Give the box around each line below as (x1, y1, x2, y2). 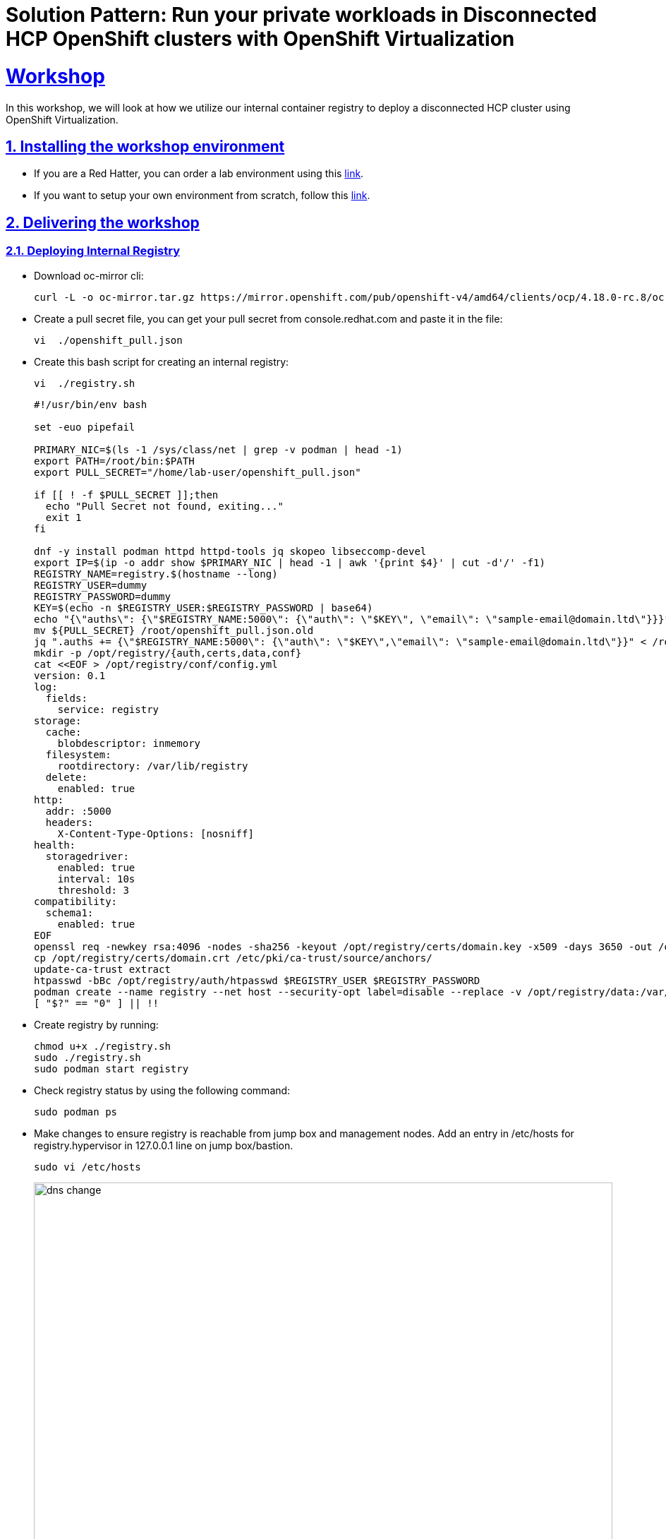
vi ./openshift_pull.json (34, 334, 183, 346)
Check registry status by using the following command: (34, 1084, 291, 1096)
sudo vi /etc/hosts (34, 1161, 141, 1173)
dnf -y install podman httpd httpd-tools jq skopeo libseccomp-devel (34, 545, 427, 557)
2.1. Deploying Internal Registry (6, 244, 181, 258)
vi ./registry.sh (34, 377, 135, 389)
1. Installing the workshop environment (6, 137, 285, 155)
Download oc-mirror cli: (34, 269, 144, 282)
